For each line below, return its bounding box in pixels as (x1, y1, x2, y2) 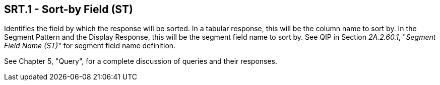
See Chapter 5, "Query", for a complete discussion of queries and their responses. (4, 57, 278, 66)
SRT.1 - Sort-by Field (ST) (4, 3, 133, 16)
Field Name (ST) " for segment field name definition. (4, 41, 176, 50)
